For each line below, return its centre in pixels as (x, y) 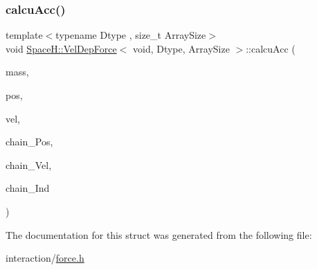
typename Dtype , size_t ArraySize (131, 35)
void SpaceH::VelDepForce (61, 48)
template (24, 35)
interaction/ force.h (45, 258)
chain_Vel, (29, 164)
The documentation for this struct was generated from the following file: (159, 234)
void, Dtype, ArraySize (181, 48)
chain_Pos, (29, 142)
